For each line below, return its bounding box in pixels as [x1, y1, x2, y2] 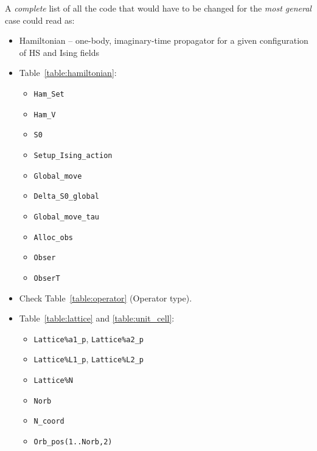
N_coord [33, 417, 64, 426]
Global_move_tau [33, 212, 99, 221]
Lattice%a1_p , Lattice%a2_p [33, 332, 144, 345]
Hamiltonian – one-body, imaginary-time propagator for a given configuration [19, 34, 308, 47]
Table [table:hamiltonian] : [19, 66, 117, 79]
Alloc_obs [33, 233, 74, 242]
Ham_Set [33, 89, 64, 98]
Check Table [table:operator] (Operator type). [19, 291, 192, 304]
